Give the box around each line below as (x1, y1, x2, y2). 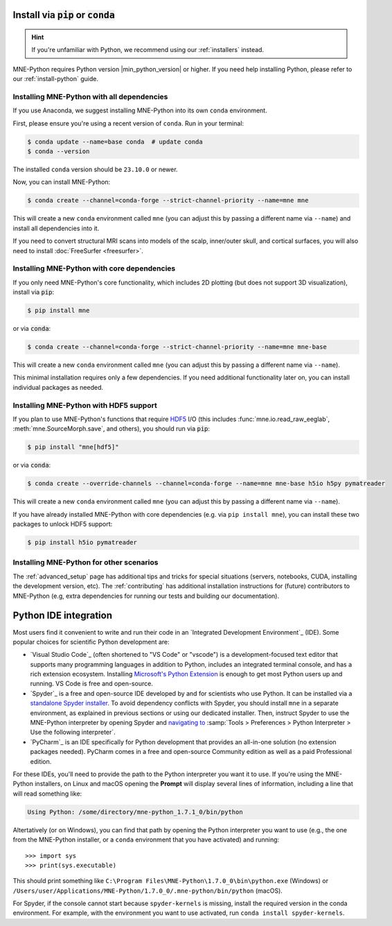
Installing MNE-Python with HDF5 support (12, 400, 157, 410)
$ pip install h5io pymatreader (27, 538, 138, 547)
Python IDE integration (12, 610, 112, 621)
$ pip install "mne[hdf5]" (27, 443, 119, 451)
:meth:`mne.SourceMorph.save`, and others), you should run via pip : (12, 425, 211, 433)
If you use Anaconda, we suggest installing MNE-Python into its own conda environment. (12, 106, 267, 114)
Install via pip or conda (12, 9, 116, 21)
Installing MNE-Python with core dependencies (12, 264, 176, 273)
